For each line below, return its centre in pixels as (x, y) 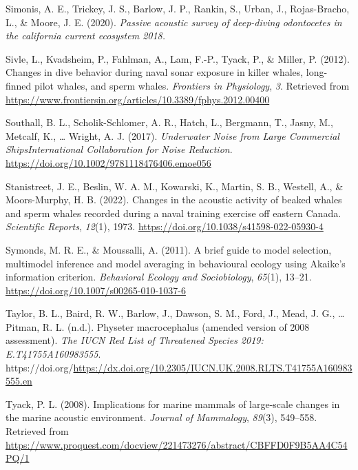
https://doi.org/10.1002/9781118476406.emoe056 (108, 162)
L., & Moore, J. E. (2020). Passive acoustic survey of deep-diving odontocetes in (174, 22)
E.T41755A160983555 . (53, 354)
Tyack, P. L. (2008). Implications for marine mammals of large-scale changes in (173, 403)
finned (19, 85)
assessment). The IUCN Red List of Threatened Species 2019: (135, 340)
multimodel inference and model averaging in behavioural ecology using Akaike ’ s (176, 263)
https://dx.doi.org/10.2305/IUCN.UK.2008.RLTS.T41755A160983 (213, 367)
